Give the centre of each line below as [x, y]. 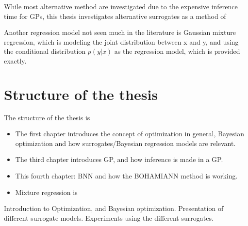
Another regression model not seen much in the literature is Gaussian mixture [120, 32]
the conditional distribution [45, 51]
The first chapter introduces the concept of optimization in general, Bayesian [130, 134]
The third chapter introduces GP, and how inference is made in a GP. [119, 159]
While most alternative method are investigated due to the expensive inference [121, 6]
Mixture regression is [46, 192]
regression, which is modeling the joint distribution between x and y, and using [121, 41]
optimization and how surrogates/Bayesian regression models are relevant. [125, 143]
